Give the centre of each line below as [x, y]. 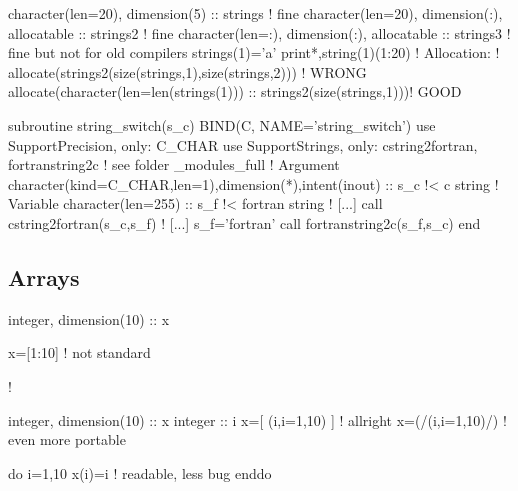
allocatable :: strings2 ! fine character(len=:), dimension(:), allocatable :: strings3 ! [259, 32]
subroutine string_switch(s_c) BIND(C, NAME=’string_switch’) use [222, 124]
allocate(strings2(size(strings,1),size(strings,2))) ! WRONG [187, 71]
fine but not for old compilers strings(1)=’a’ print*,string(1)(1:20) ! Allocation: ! [254, 52]
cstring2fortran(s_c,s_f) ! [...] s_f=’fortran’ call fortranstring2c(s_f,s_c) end [244, 222]
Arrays [44, 276]
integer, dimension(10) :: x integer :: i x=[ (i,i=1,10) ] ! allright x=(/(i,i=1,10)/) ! [257, 419]
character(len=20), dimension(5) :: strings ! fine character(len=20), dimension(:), [255, 13]
